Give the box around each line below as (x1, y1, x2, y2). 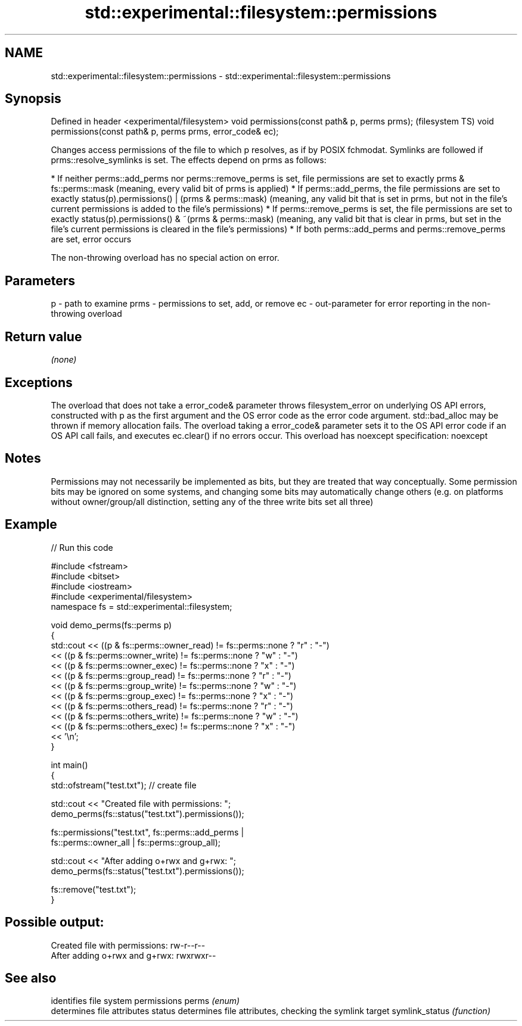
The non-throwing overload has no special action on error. (51, 252, 279, 263)
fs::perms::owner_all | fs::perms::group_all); (51, 837, 221, 847)
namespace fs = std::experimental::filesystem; (51, 601, 232, 612)
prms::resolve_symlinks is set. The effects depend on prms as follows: (51, 155, 327, 166)
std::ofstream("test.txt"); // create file (51, 779, 197, 790)
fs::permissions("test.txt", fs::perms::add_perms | (51, 827, 244, 837)
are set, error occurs (51, 234, 132, 245)
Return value (5, 329, 82, 344)
